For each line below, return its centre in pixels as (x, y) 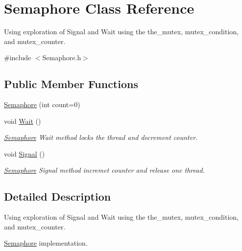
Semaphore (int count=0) (42, 104)
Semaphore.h (62, 57)
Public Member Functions (71, 84)
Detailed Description (58, 196)
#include (18, 57)
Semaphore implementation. (46, 243)
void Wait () (23, 121)
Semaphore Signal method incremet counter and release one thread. (104, 170)
